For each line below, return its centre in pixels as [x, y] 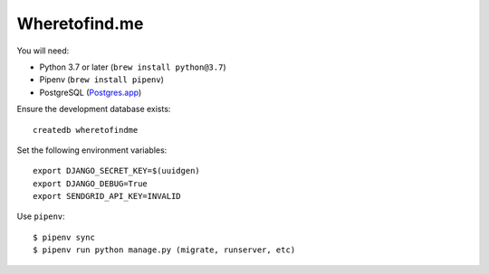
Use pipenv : [41, 216]
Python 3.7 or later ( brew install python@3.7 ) [133, 67]
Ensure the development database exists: [94, 109]
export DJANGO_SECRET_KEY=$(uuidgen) [117, 171]
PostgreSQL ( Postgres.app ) [91, 92]
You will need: [43, 51]
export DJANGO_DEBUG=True [91, 184]
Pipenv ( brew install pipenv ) [102, 80]
